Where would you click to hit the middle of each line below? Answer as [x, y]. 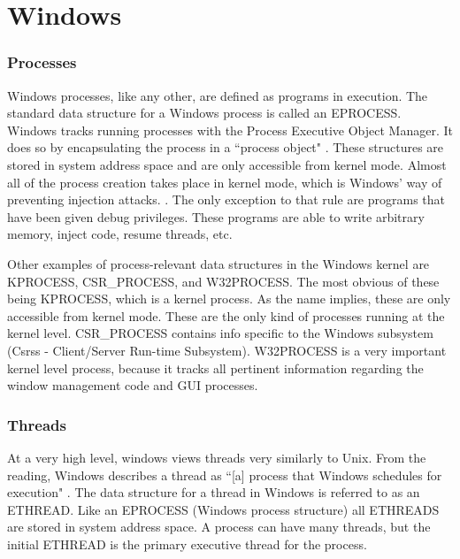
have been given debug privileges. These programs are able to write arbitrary [216, 216]
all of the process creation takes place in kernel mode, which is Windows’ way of [225, 182]
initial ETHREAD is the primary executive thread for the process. [187, 544]
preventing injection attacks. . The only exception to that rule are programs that [226, 199]
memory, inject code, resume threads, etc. [120, 234]
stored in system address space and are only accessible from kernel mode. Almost [227, 164]
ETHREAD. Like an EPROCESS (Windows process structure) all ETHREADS [223, 509]
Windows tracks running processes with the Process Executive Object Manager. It [230, 130]
